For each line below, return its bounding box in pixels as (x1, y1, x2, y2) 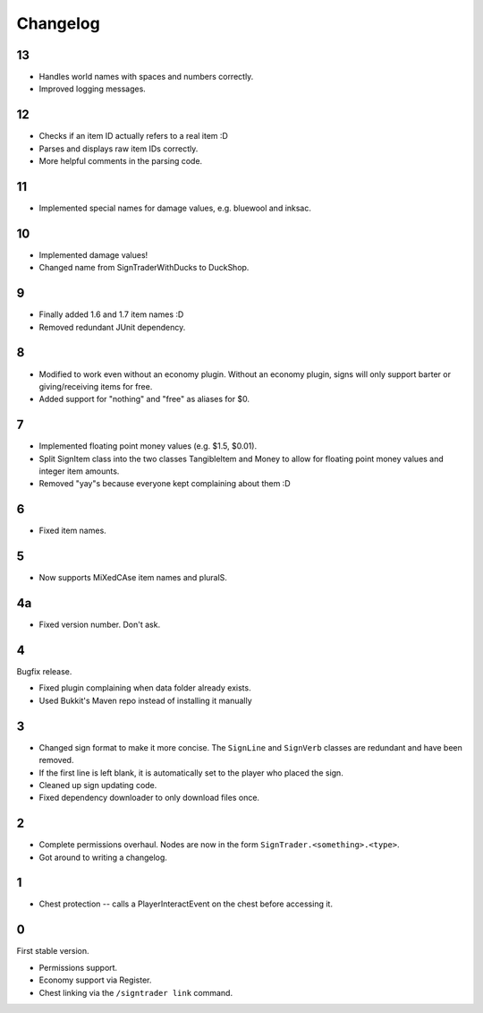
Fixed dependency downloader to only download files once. (38, 793, 259, 803)
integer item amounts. (38, 466, 120, 476)
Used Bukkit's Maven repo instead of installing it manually (38, 695, 252, 706)
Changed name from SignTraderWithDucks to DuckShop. (38, 262, 250, 273)
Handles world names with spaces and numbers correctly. (38, 72, 254, 82)
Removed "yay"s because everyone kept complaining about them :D (38, 478, 291, 489)
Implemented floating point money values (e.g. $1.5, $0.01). (38, 441, 258, 451)
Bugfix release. (16, 666, 72, 677)
